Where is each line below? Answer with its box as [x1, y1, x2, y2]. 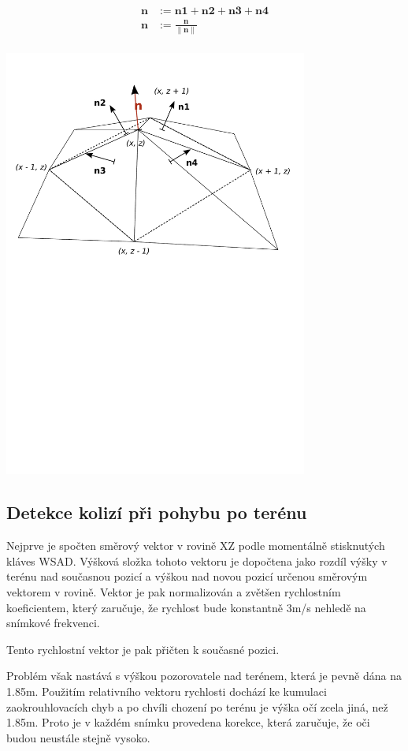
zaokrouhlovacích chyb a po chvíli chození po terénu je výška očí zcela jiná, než [6, 698, 388, 715]
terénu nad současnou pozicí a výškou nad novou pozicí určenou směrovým [6, 568, 368, 585]
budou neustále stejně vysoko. [6, 729, 150, 745]
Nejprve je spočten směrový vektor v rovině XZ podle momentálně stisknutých [6, 537, 385, 554]
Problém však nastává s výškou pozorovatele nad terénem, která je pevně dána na [6, 667, 402, 684]
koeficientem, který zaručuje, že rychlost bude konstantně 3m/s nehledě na [6, 599, 366, 615]
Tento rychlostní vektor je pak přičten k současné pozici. [6, 641, 280, 657]
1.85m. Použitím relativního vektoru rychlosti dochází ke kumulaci [6, 683, 327, 699]
